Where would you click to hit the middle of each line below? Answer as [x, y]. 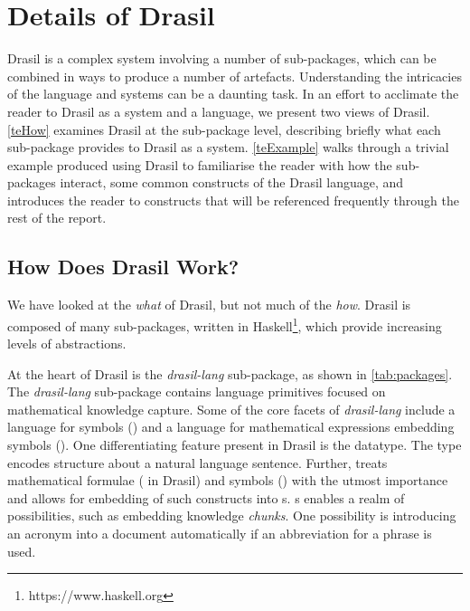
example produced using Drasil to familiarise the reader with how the [200, 164]
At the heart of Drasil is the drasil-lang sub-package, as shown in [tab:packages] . [230, 373]
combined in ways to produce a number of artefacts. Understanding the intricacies [235, 76]
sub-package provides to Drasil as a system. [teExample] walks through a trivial [228, 147]
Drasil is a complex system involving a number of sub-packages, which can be [222, 58]
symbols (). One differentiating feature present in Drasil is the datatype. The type [235, 445]
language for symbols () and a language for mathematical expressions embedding [231, 427]
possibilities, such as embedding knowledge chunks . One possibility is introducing [232, 516]
